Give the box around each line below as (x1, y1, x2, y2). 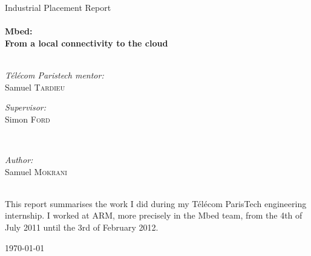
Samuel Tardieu (5, 80, 65, 93)
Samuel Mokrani (5, 165, 67, 178)
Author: (5, 153, 33, 165)
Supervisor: (5, 101, 46, 114)
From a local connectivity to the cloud (5, 36, 168, 49)
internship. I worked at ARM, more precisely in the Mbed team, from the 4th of (5, 209, 303, 222)
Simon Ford (5, 112, 50, 125)
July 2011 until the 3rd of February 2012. (5, 220, 159, 233)
